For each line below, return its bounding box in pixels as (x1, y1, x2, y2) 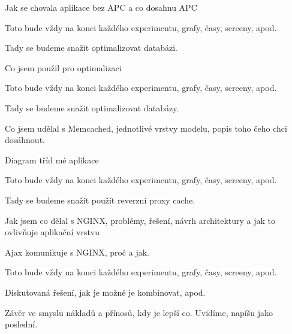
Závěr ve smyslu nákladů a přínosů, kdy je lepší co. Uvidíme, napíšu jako (5, 306, 273, 318)
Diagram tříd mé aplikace (5, 153, 99, 166)
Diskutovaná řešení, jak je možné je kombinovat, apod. (5, 286, 206, 298)
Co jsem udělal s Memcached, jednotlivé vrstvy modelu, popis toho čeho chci (5, 122, 287, 134)
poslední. (5, 318, 38, 330)
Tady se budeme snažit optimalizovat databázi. (5, 41, 177, 54)
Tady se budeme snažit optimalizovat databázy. (5, 101, 179, 114)
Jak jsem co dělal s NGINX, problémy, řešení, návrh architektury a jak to (5, 214, 276, 226)
